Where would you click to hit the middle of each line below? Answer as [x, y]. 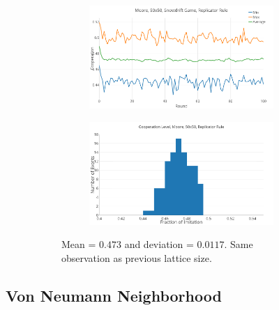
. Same [239, 244]
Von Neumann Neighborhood [114, 295]
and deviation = [159, 244]
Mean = [79, 244]
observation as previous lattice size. [137, 257]
